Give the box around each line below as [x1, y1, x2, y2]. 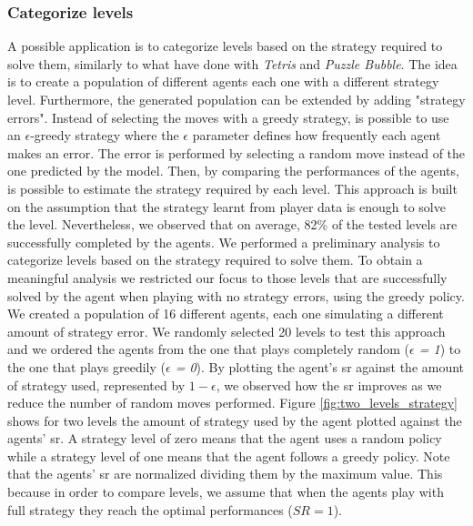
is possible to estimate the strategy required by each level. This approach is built [7, 178, 458, 197]
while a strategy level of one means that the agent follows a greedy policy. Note [7, 446, 450, 465]
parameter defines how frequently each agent [192, 126, 441, 145]
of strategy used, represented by [7, 375, 186, 394]
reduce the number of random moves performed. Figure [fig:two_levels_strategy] [7, 393, 458, 412]
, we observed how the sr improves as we [216, 375, 442, 394]
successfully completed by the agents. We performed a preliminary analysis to [7, 232, 440, 251]
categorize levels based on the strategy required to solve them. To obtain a [7, 250, 423, 269]
